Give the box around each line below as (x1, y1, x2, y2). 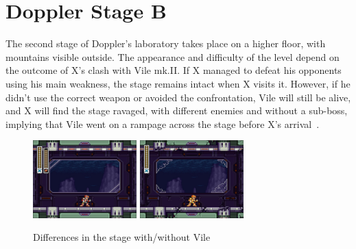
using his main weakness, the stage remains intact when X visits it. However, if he (5, 76, 351, 90)
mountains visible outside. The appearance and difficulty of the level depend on (5, 49, 340, 64)
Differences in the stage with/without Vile (33, 230, 211, 244)
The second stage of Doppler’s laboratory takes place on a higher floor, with (5, 36, 326, 51)
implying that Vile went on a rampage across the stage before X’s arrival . (5, 116, 320, 131)
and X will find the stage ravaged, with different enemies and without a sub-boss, (5, 103, 348, 118)
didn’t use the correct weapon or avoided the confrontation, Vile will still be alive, (5, 90, 351, 104)
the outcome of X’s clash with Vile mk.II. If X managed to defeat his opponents (5, 63, 342, 77)
